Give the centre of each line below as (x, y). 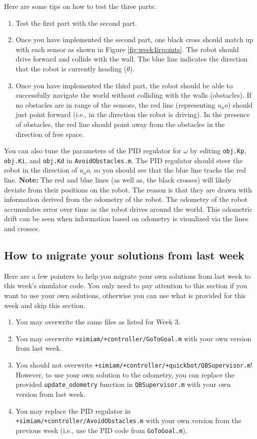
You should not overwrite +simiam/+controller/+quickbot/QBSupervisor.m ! (134, 365)
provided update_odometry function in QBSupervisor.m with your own (123, 384)
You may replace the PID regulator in (73, 410)
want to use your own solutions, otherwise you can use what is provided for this (125, 295)
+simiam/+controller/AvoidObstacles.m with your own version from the (128, 420)
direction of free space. (50, 134)
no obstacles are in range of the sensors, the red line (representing (115, 104)
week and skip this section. (45, 305)
